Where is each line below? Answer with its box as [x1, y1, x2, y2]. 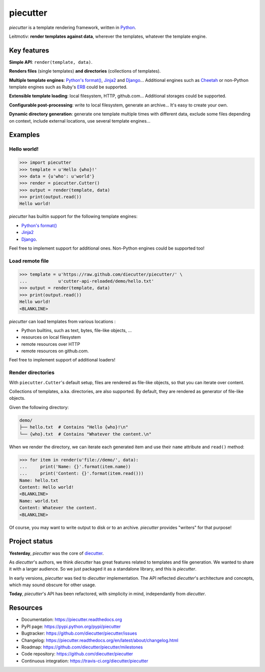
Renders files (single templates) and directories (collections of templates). [9, 68, 161, 74]
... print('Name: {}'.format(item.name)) [19, 464, 131, 469]
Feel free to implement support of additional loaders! [9, 357, 115, 363]
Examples [9, 130, 40, 139]
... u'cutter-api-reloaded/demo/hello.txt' [19, 278, 154, 284]
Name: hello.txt [19, 477, 59, 483]
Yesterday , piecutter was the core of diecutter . [9, 550, 104, 556]
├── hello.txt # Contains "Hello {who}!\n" [19, 424, 129, 430]
